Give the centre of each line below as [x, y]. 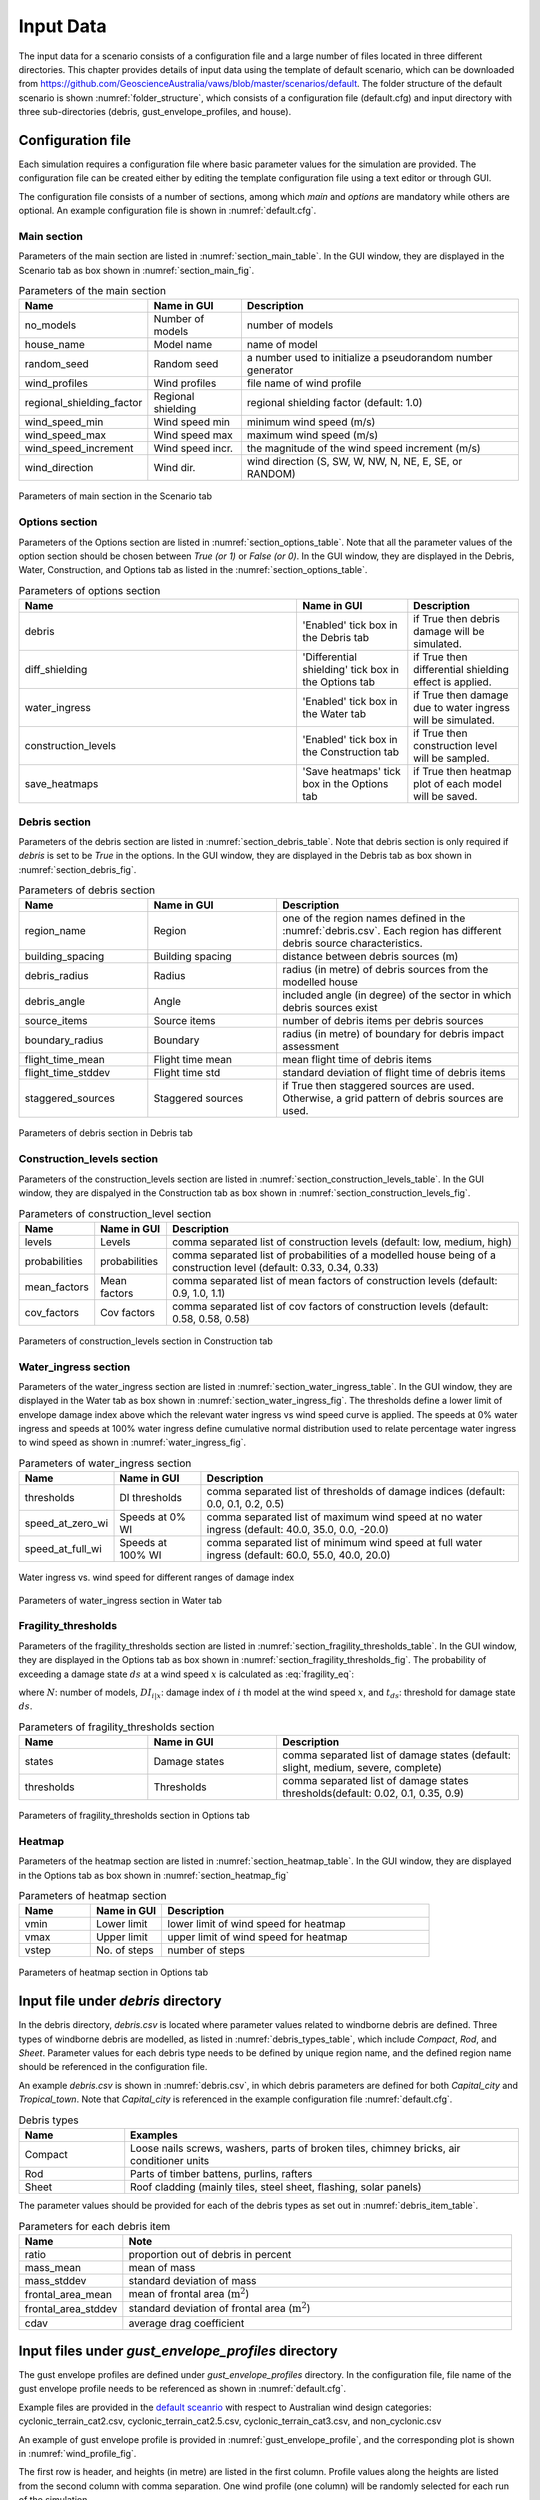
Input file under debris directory [120, 2001]
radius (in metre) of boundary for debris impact [393, 1034]
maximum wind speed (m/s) [312, 435]
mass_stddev [55, 2280]
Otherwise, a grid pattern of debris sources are [393, 1098]
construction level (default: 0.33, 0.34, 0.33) [275, 1267]
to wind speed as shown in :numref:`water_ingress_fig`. [132, 1442]
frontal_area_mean [68, 2294]
